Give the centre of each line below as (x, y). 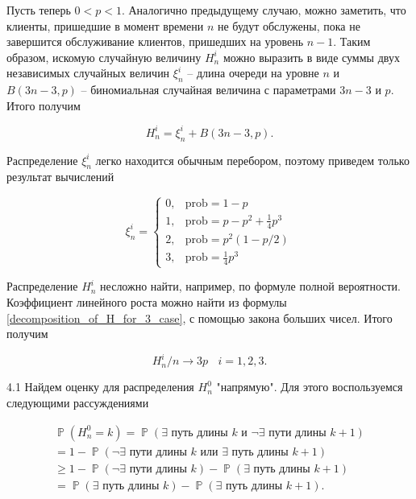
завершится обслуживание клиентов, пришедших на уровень (155, 41)
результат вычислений (60, 177)
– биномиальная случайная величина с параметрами (208, 90)
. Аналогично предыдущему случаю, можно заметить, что (264, 10)
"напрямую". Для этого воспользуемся (310, 387)
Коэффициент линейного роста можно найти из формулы (147, 302)
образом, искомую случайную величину (104, 57)
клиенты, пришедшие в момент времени (105, 25)
